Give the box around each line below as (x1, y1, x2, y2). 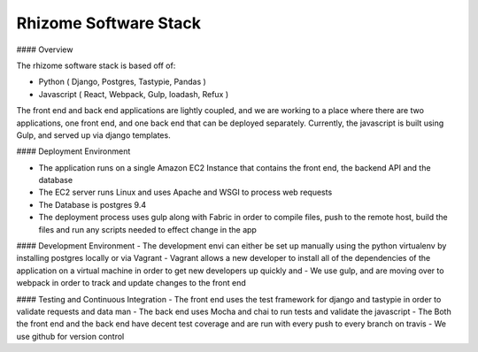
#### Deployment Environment (16, 146, 131, 157)
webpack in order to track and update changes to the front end (16, 278, 247, 288)
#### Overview (16, 44, 73, 55)
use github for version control (16, 331, 125, 341)
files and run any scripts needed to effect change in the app (38, 224, 257, 234)
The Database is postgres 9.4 (38, 199, 146, 210)
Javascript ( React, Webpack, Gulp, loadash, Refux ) (38, 88, 229, 99)
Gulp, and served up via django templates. (16, 129, 172, 141)
